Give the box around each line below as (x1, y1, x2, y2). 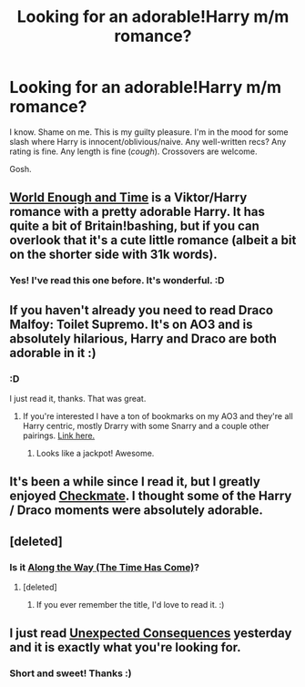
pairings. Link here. (22, 430, 96, 441)
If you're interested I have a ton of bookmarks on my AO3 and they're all (22, 410, 293, 421)
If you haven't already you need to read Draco (9, 302, 274, 318)
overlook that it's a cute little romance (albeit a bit (9, 232, 297, 248)
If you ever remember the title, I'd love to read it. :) (36, 600, 225, 610)
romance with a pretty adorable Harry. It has (9, 204, 266, 220)
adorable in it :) (9, 344, 97, 361)
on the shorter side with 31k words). (9, 247, 219, 262)
